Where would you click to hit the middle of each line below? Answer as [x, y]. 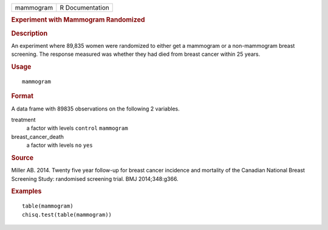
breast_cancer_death [37, 137]
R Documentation [84, 8]
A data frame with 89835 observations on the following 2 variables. [95, 109]
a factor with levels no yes [60, 145]
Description [29, 33]
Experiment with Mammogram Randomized [78, 20]
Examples [26, 191]
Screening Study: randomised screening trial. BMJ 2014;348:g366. [95, 178]
